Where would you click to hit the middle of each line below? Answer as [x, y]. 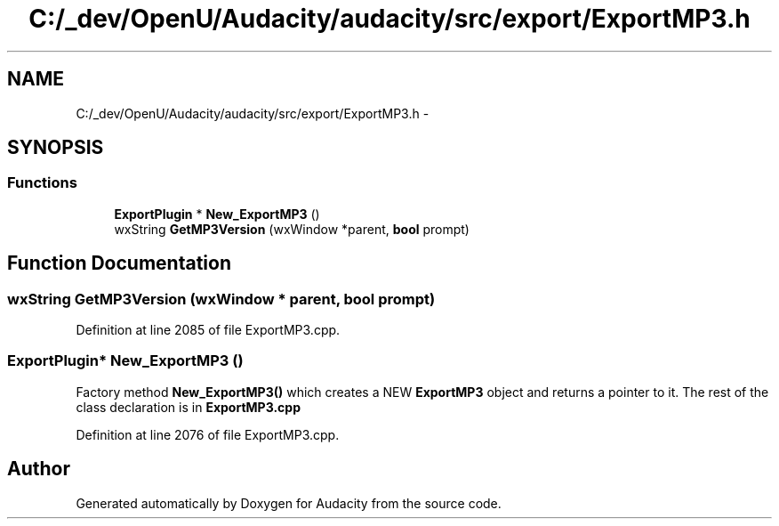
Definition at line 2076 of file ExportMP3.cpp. [208, 434]
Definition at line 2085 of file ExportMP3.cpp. [208, 330]
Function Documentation [119, 263]
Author [39, 469]
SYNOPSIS [56, 148]
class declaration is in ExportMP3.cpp [188, 407]
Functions [42, 183]
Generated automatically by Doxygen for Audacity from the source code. [289, 503]
